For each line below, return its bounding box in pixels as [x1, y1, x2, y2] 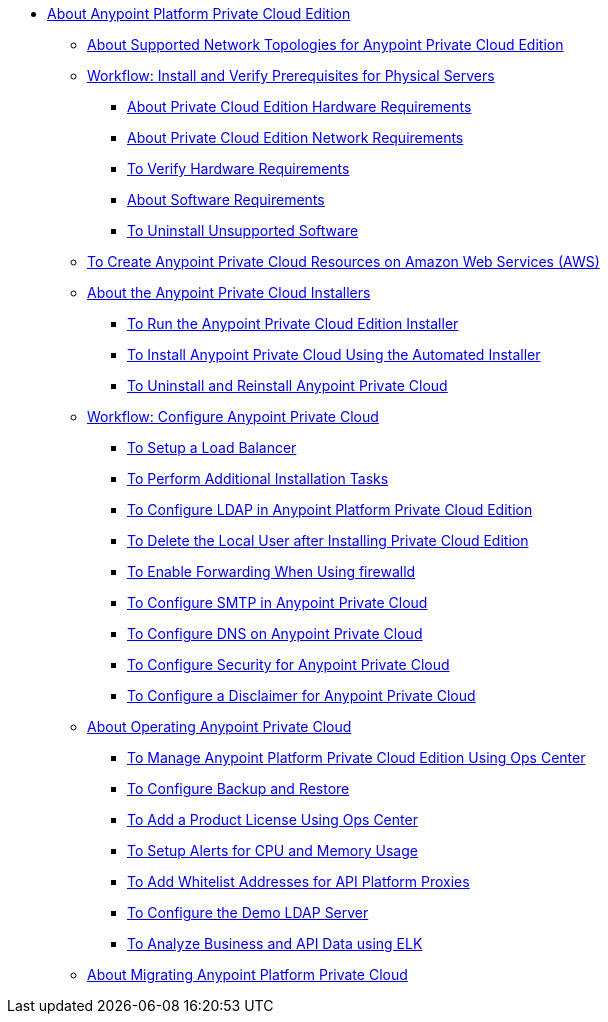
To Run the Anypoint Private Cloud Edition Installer [127, 315, 459, 332]
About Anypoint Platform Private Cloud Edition [47, 5, 351, 22]
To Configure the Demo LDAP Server [127, 904, 369, 921]
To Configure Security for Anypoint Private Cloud [127, 656, 450, 673]
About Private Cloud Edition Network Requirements [127, 129, 464, 146]
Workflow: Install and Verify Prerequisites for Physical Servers [87, 67, 495, 84]
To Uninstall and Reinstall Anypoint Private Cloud [127, 377, 448, 394]
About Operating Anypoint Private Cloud [87, 718, 352, 735]
